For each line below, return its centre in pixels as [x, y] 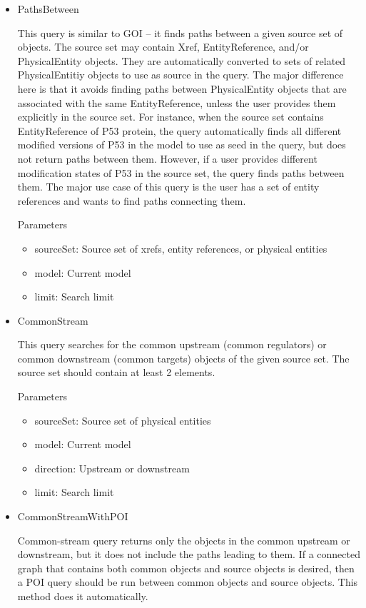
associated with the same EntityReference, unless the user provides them [177, 102]
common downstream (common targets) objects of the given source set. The [183, 358]
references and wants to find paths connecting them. [132, 200]
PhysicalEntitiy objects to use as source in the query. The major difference [181, 75]
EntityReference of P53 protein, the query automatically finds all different [179, 130]
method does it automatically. [83, 596]
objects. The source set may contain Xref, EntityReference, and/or [163, 47]
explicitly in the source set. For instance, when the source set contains [171, 117]
